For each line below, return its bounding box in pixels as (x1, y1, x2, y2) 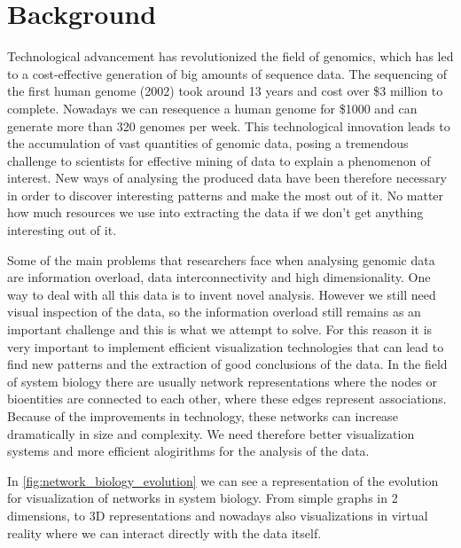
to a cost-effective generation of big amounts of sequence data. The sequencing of (7, 64, 448, 82)
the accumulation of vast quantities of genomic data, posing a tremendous (7, 134, 409, 153)
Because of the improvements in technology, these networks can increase (7, 407, 398, 425)
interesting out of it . (7, 221, 117, 239)
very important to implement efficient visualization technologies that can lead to (7, 337, 444, 356)
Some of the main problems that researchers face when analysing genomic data (7, 250, 435, 269)
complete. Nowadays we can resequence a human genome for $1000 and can (7, 98, 418, 117)
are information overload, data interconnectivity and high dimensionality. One (7, 268, 431, 286)
